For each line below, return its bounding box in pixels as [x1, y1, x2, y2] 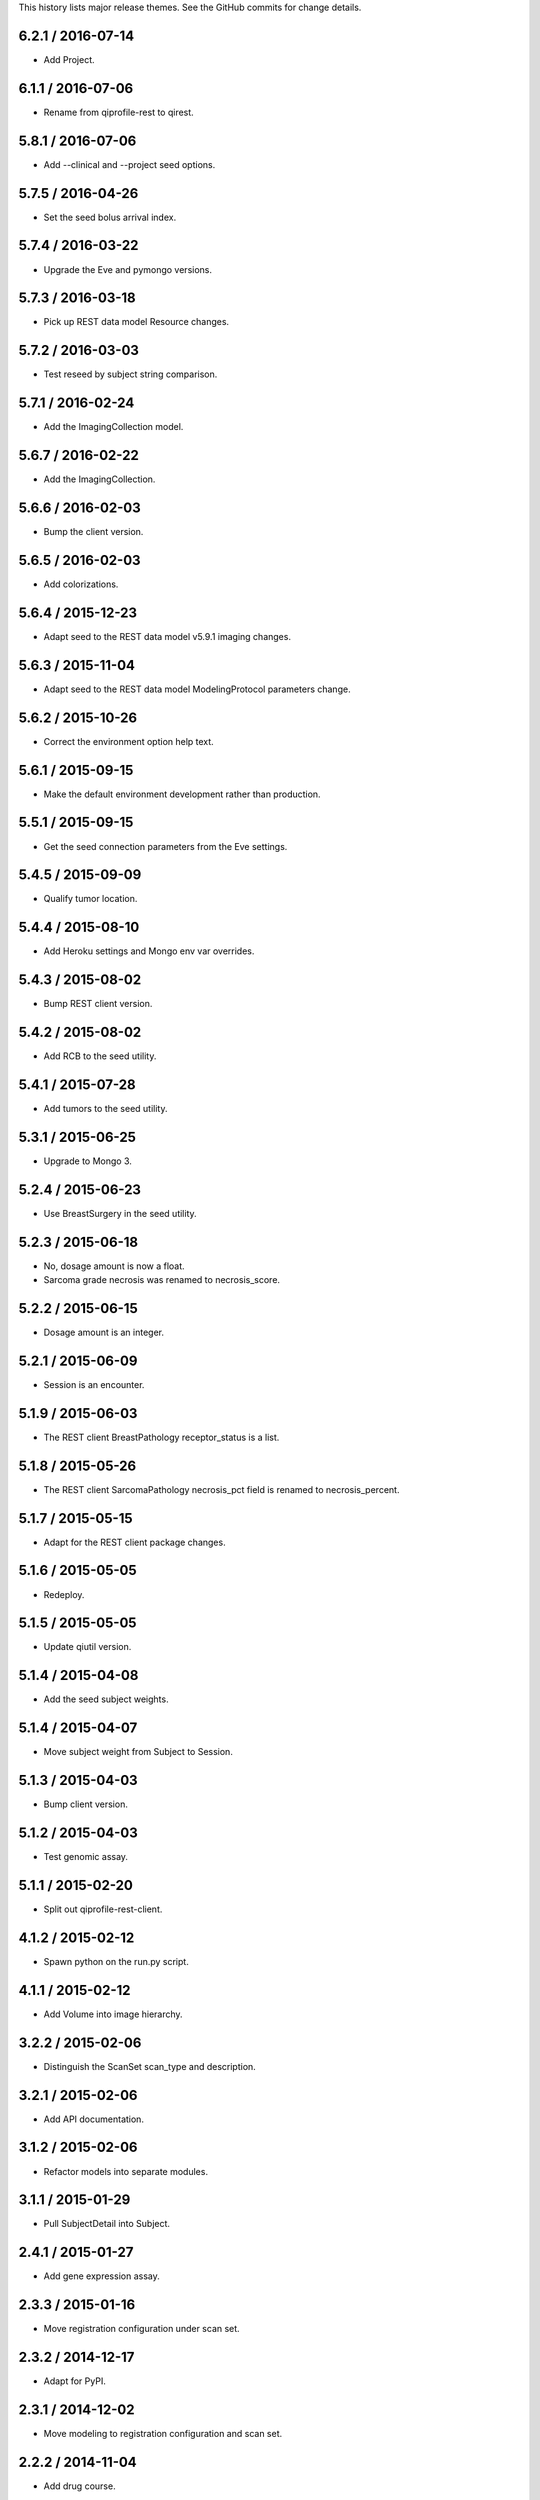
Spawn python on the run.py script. [43, 1955, 189, 1967]
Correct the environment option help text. [43, 735, 214, 747]
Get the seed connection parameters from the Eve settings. [43, 840, 288, 852]
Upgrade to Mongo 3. [43, 1155, 132, 1167]
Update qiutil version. [43, 1641, 132, 1653]
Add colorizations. [43, 578, 119, 590]
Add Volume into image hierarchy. [43, 2008, 184, 2020]
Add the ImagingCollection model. [43, 421, 184, 433]
